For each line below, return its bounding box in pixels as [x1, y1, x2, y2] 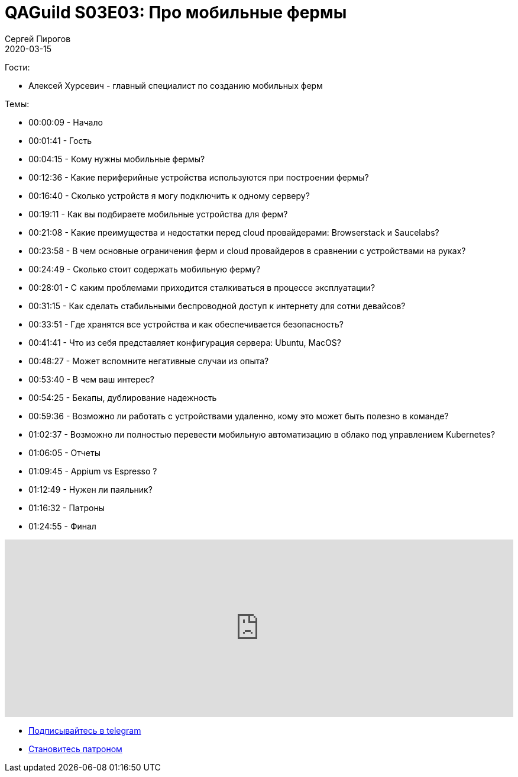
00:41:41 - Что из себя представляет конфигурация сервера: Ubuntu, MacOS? [28, 337, 341, 348]
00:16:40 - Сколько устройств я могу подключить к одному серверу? [28, 190, 310, 201]
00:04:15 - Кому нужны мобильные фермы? [28, 153, 205, 164]
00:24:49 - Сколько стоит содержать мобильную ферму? [28, 264, 261, 274]
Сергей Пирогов [5, 33, 71, 44]
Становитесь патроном [28, 743, 122, 754]
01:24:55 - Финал [28, 521, 96, 531]
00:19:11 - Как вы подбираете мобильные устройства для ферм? [28, 208, 288, 219]
